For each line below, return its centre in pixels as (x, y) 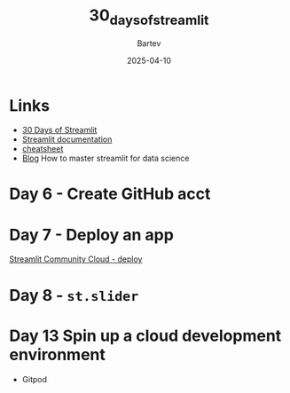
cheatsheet (43, 149)
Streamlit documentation (67, 139)
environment (58, 354)
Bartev (149, 43)
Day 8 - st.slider (74, 295)
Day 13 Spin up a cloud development (145, 336)
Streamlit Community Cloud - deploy (76, 259)
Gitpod (34, 379)
